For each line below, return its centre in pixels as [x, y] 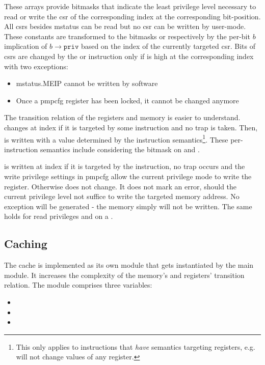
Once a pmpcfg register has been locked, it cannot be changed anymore [127, 100]
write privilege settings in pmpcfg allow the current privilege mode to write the [128, 176]
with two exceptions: [36, 66]
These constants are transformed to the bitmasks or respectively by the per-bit [127, 36]
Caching [26, 244]
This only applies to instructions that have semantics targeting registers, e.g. [136, 346]
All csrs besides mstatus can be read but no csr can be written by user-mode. [125, 26]
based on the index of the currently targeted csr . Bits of [168, 46]
